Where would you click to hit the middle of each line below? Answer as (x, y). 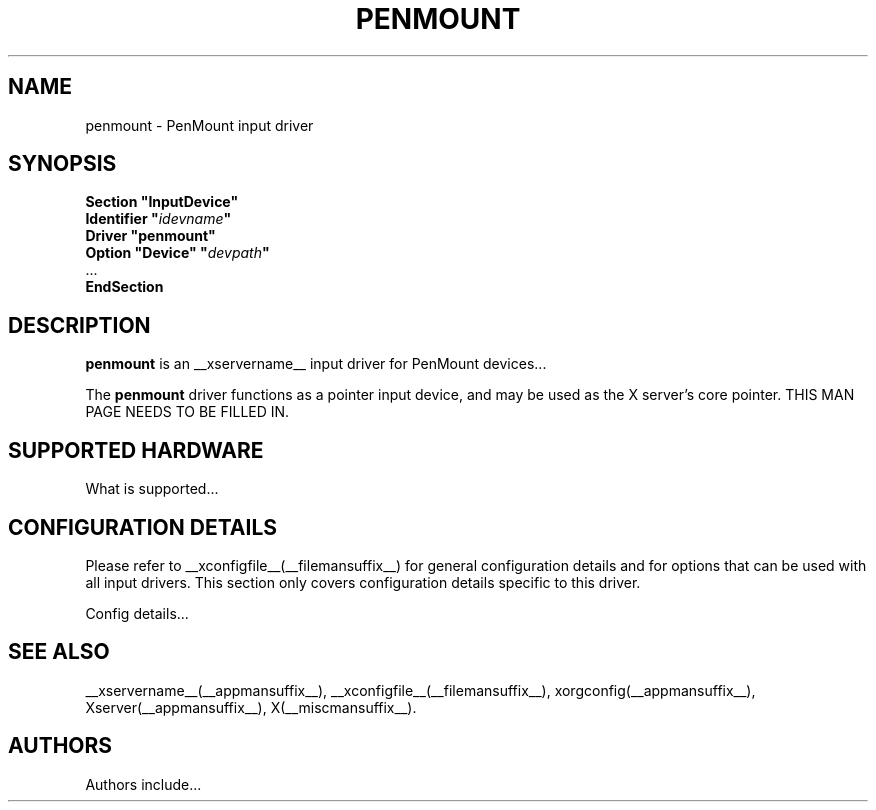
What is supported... (152, 489)
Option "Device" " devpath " (177, 253)
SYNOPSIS (62, 164)
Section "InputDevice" (162, 202)
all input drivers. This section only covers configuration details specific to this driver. (363, 582)
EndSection (124, 287)
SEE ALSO (59, 652)
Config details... (137, 613)
